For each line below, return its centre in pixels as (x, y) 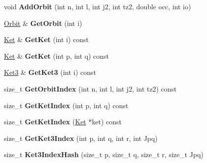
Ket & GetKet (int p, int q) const (57, 56)
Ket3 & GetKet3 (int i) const (50, 72)
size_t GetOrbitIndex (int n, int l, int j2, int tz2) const (91, 88)
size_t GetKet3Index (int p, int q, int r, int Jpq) (81, 138)
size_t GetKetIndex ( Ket (45, 122)
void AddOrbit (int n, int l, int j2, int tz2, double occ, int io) (98, 6)
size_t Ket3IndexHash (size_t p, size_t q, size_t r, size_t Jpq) (104, 154)
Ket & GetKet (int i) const (46, 39)
